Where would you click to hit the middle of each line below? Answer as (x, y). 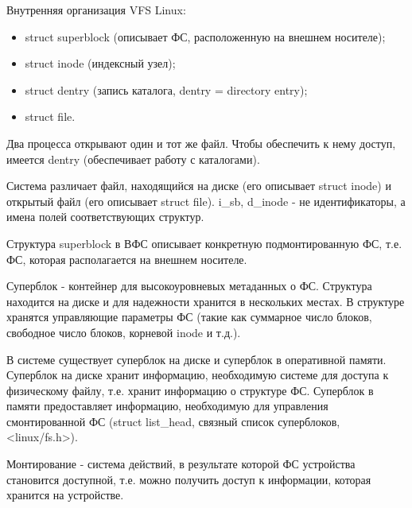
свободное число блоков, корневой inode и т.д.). (124, 332)
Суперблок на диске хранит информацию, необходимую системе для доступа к (198, 375)
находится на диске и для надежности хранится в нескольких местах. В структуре (206, 301)
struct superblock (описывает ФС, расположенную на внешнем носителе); (205, 36)
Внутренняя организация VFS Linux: (96, 10)
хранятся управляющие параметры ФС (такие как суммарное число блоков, (189, 317)
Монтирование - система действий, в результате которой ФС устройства (181, 464)
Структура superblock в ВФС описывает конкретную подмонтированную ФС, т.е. (204, 243)
